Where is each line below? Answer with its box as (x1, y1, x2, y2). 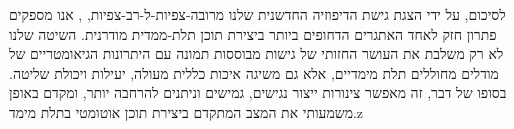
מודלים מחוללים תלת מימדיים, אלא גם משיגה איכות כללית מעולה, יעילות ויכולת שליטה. (9, 62, 499, 83)
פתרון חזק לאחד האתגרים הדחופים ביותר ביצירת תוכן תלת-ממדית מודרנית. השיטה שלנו (9, 23, 497, 44)
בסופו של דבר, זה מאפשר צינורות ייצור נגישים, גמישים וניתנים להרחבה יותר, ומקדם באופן (9, 82, 507, 103)
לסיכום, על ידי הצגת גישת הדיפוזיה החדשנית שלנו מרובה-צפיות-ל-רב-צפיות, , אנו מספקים (9, 4, 506, 24)
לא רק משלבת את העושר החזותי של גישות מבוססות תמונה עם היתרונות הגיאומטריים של (9, 43, 504, 64)
